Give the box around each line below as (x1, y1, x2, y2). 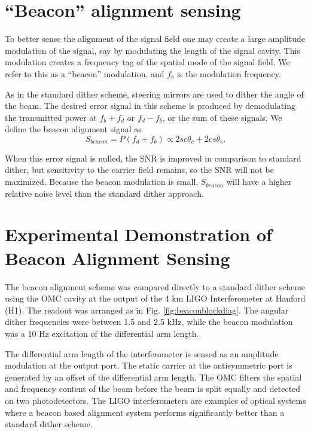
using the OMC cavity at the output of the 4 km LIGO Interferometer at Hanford (5, 292, 306, 305)
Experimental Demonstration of (5, 222, 272, 247)
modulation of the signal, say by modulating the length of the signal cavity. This (5, 44, 300, 56)
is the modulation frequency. (176, 67, 281, 80)
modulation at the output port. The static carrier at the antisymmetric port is (5, 359, 292, 372)
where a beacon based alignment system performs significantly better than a (5, 406, 285, 418)
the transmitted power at (5, 111, 97, 123)
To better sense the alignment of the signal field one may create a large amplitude (5, 32, 305, 45)
